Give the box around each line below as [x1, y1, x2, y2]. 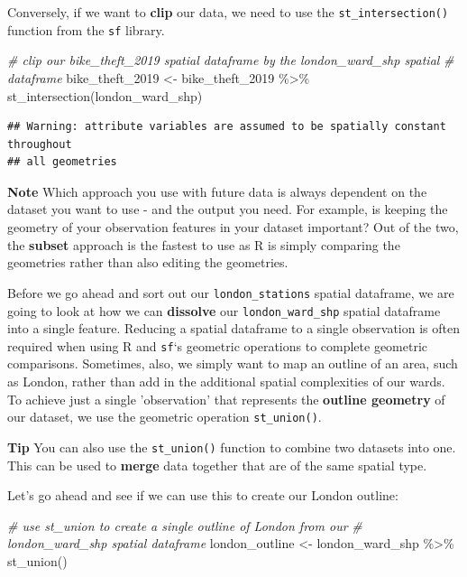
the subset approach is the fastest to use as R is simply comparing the [7, 235, 400, 254]
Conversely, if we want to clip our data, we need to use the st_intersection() [7, 3, 449, 21]
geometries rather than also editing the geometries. [7, 253, 288, 272]
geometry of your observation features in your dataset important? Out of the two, [7, 218, 459, 237]
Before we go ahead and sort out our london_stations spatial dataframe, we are [7, 283, 454, 302]
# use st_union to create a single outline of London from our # [7, 516, 362, 535]
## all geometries [7, 155, 117, 169]
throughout [7, 137, 72, 151]
